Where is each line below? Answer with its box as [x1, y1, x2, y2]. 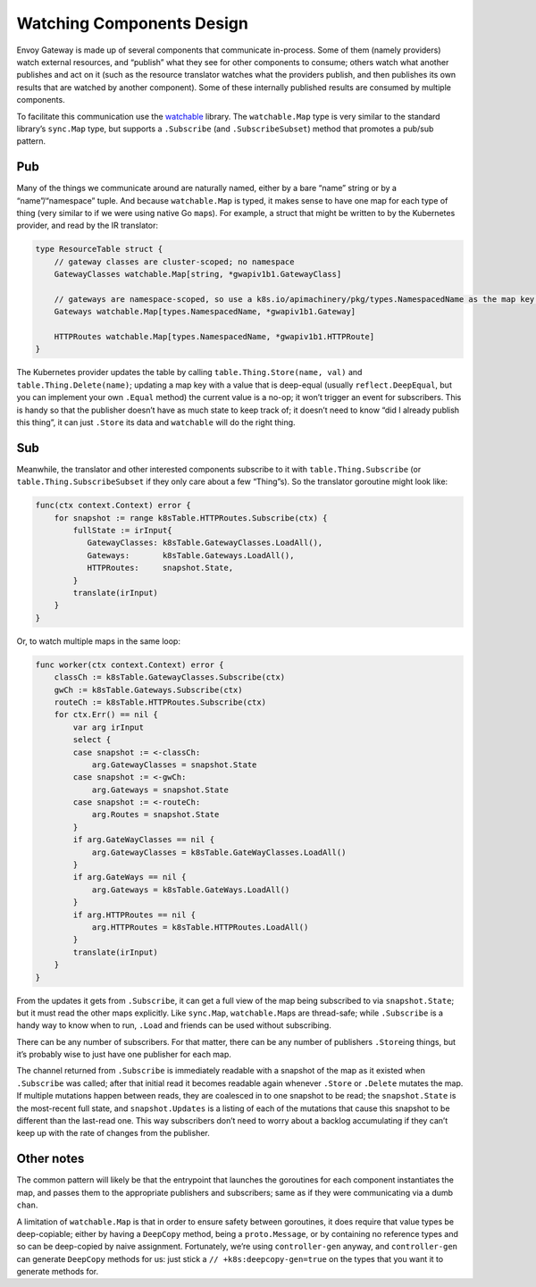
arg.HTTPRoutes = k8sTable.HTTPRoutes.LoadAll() [91, 922, 309, 932]
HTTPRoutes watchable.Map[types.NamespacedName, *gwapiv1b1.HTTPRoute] [54, 331, 375, 342]
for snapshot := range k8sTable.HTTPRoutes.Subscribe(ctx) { [54, 513, 328, 522]
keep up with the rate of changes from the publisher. [16, 1128, 210, 1139]
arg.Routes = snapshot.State [91, 809, 220, 820]
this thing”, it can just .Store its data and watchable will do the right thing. [16, 417, 296, 428]
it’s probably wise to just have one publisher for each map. [16, 1049, 232, 1060]
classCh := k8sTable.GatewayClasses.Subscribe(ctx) [54, 673, 286, 682]
